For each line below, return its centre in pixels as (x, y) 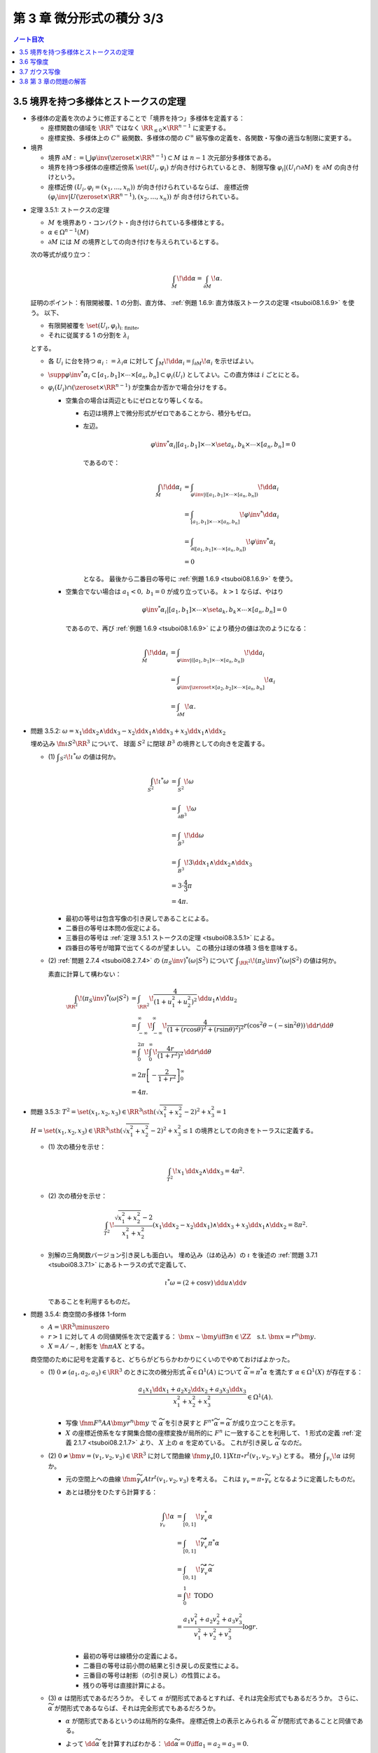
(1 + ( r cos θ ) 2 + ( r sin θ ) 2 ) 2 (205, 1029)
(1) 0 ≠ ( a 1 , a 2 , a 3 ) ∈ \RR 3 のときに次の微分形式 (117, 1373)
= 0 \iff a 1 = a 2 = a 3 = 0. (214, 1745)
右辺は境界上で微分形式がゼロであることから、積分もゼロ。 (169, 413)
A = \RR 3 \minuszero (79, 1327)
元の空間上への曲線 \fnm (101, 1479)
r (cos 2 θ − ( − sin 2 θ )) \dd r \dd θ (289, 1025)
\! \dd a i (254, 654)
